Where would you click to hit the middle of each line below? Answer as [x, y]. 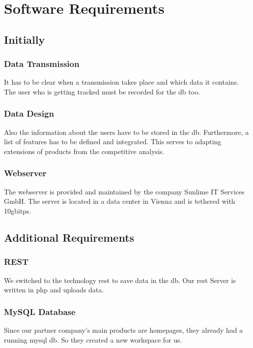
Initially [25, 39]
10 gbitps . [18, 210]
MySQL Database [40, 311]
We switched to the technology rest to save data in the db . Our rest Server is [120, 280]
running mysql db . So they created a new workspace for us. [93, 339]
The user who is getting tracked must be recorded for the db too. [102, 91]
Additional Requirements [69, 237]
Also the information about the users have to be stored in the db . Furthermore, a [126, 132]
